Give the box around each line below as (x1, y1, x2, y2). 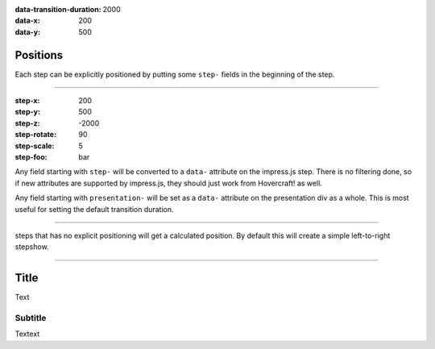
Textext (14, 329, 40, 339)
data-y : (14, 27, 40, 36)
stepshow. (14, 242, 49, 251)
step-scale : (14, 141, 55, 151)
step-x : (14, 96, 40, 106)
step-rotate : (14, 130, 56, 139)
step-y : (14, 107, 40, 117)
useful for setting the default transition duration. (14, 204, 174, 214)
